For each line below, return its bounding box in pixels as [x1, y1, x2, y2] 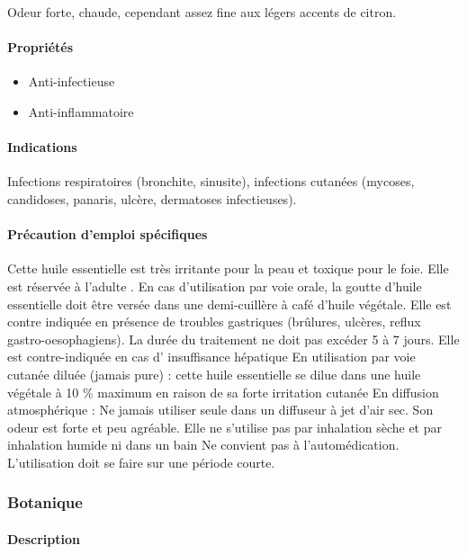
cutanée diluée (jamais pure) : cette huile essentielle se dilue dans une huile [7, 364, 421, 383]
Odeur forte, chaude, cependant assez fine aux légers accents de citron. [7, 3, 397, 21]
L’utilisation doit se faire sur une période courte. [7, 452, 275, 471]
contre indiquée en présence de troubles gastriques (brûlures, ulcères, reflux [7, 312, 421, 331]
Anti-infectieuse [28, 72, 115, 91]
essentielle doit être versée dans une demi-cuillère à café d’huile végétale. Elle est [7, 294, 452, 313]
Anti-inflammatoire [28, 102, 134, 121]
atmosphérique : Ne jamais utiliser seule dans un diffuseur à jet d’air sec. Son [7, 400, 434, 419]
